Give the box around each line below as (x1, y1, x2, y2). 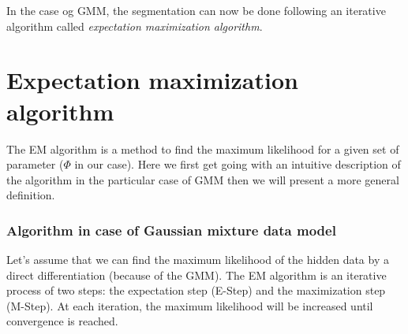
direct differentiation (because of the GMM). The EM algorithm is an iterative (6, 266, 387, 283)
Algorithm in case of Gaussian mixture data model (6, 220, 336, 239)
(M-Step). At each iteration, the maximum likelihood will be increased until (6, 297, 373, 314)
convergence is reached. (6, 313, 118, 329)
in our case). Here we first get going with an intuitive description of (74, 156, 401, 173)
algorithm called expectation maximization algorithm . (6, 17, 263, 34)
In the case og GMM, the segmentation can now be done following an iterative (6, 2, 386, 18)
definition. (6, 187, 55, 203)
